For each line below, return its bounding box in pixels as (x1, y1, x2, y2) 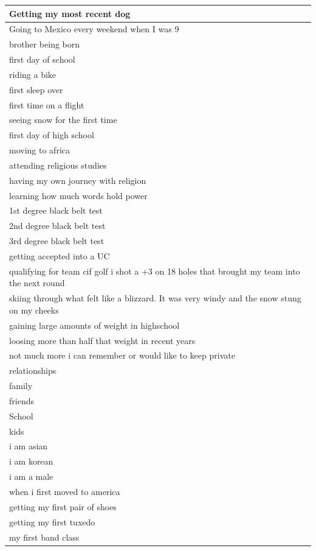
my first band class (9, 530, 80, 543)
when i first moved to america (9, 485, 120, 497)
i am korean (9, 455, 53, 468)
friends (9, 394, 34, 407)
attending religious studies (9, 158, 107, 171)
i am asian (9, 440, 48, 452)
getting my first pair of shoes (9, 500, 117, 513)
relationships (9, 364, 57, 377)
